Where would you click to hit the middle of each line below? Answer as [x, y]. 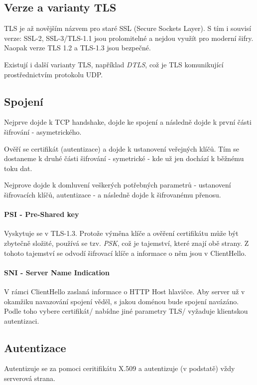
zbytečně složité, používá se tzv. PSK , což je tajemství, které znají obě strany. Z [127, 243]
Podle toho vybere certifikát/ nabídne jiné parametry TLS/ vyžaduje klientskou [126, 311]
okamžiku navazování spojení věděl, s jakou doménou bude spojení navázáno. [122, 301]
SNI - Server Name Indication [57, 272]
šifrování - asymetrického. [43, 131]
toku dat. [18, 168]
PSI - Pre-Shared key [42, 214]
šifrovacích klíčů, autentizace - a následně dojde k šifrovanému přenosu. [113, 194]
